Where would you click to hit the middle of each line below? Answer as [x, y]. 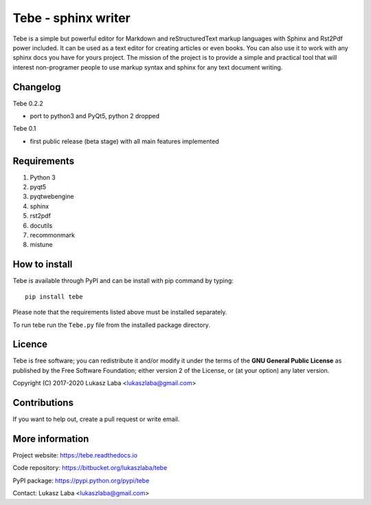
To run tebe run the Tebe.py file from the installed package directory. [112, 325]
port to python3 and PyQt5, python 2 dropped [95, 116]
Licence [30, 344]
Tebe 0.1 [24, 129]
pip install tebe [54, 297]
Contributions [43, 403]
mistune [41, 245]
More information [51, 439]
